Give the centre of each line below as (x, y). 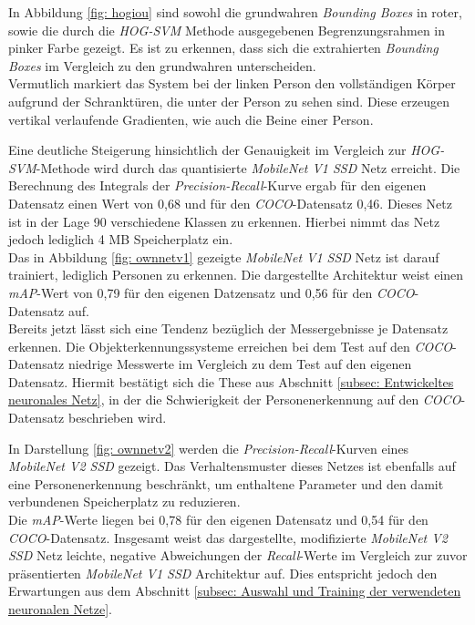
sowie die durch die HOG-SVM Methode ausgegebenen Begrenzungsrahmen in (227, 30)
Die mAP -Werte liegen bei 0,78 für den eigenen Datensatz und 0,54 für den (218, 520)
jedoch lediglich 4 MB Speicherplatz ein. (121, 239)
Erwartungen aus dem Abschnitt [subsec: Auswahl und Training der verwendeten (235, 591)
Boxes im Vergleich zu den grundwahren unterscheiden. (162, 65)
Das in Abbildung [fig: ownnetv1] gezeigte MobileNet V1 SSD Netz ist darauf (224, 256)
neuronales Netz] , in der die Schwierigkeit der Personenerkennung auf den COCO (235, 400)
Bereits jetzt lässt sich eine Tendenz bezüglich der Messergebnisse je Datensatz (228, 328)
